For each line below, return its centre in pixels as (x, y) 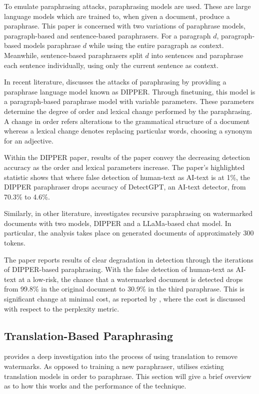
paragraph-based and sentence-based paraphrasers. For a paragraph (107, 35)
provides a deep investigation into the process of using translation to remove (121, 356)
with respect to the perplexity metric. (62, 308)
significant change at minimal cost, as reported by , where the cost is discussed (125, 299)
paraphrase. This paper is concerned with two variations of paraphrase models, (125, 26)
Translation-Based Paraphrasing (88, 335)
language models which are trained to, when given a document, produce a (117, 16)
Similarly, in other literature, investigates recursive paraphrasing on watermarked (128, 213)
